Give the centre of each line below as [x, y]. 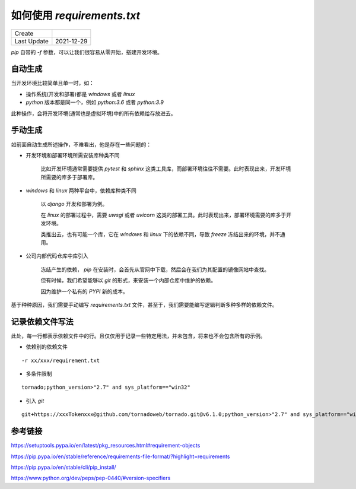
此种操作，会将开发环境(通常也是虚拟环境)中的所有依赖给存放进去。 [93, 113]
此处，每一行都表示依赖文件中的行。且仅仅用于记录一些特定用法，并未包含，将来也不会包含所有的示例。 [138, 336]
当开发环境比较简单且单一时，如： [53, 83]
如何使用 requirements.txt [76, 15]
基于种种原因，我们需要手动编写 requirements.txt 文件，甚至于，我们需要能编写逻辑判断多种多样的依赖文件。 [144, 305]
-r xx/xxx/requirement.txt [61, 360]
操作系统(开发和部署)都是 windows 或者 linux [80, 94]
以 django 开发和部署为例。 [74, 204]
